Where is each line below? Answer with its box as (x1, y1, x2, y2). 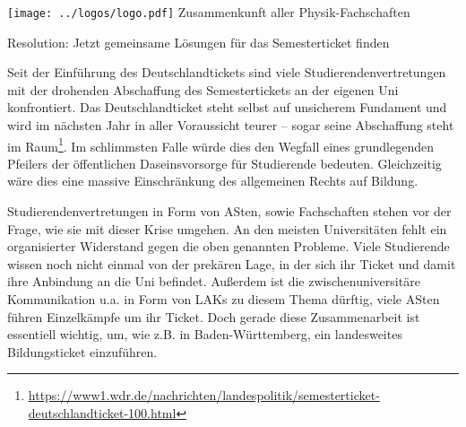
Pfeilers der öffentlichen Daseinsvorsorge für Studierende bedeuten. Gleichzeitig (7, 153, 442, 172)
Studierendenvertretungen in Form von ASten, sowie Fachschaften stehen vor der (7, 202, 452, 221)
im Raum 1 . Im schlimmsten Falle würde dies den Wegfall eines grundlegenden (7, 134, 434, 155)
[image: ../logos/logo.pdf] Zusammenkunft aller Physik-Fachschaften (7, 3, 410, 21)
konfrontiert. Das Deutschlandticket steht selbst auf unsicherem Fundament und (7, 98, 447, 117)
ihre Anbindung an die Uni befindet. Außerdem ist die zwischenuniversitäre (7, 272, 420, 291)
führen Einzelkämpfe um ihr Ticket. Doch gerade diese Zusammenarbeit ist (7, 307, 420, 326)
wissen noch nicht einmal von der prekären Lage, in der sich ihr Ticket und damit (7, 254, 456, 273)
